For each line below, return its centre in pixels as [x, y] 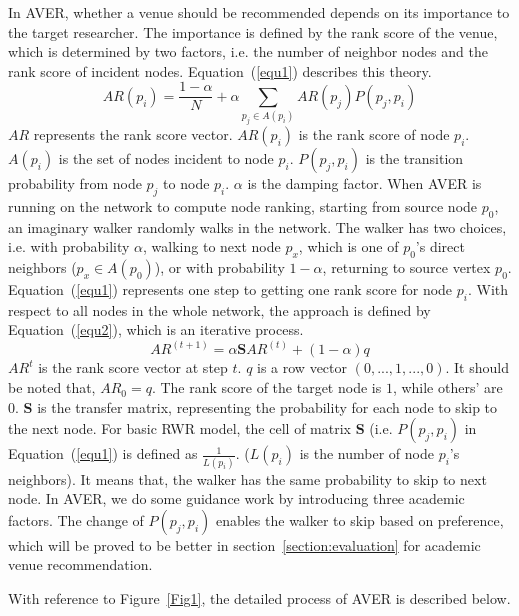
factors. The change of [76, 519]
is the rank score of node [374, 134]
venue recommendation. [80, 564]
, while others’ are [447, 387]
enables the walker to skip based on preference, [359, 519]
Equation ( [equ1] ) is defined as [103, 453]
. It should [477, 367]
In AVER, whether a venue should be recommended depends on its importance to [259, 12]
